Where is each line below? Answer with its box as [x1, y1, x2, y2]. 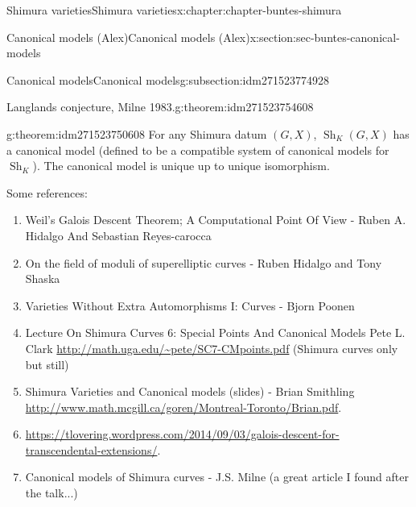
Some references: [6, 184, 88, 201]
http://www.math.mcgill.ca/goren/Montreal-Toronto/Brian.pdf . [25, 398, 342, 415]
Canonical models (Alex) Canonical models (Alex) [6, 28, 250, 45]
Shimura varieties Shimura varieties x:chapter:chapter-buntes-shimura [6, 2, 342, 18]
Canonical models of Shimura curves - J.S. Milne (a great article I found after [25, 468, 409, 485]
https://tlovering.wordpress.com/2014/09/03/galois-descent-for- [25, 426, 340, 443]
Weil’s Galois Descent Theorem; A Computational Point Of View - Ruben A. [25, 211, 406, 228]
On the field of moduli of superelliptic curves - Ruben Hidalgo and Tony [25, 254, 382, 271]
